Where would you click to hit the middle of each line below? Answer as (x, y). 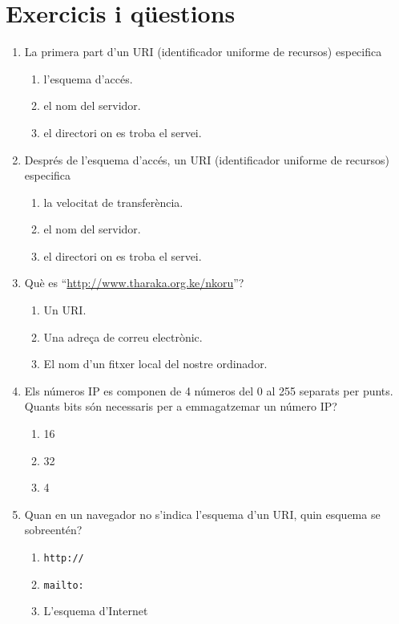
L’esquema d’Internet (96, 611)
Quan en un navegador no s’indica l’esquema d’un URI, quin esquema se (202, 514)
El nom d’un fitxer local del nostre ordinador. (155, 364)
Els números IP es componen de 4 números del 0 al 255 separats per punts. (209, 390)
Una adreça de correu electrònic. (123, 336)
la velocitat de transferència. (113, 202)
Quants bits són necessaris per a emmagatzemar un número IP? (181, 406)
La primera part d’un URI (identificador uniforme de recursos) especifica (203, 52)
